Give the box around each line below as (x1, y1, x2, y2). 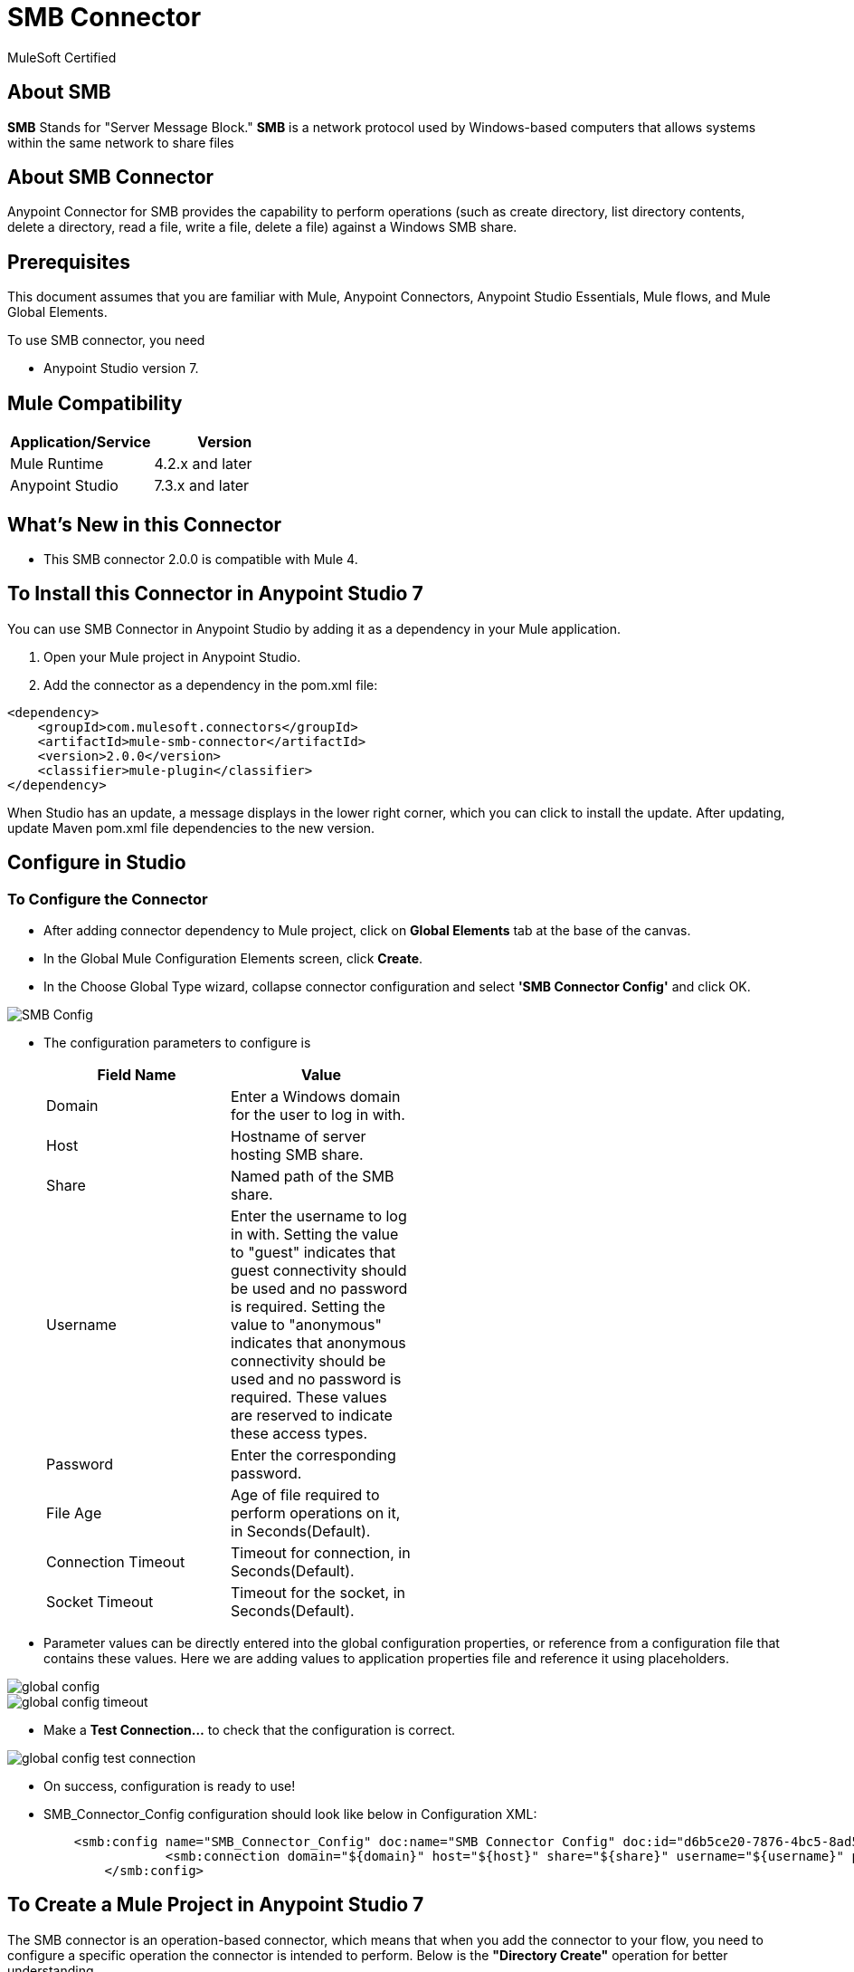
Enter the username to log (231, 1207, 407, 1226)
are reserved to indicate (231, 1406, 393, 1425)
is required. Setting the (231, 1297, 385, 1316)
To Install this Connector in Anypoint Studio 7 (7, 582, 423, 606)
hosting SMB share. (231, 1145, 364, 1164)
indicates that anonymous (231, 1334, 406, 1353)
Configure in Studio (7, 851, 186, 875)
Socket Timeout (46, 1593, 154, 1612)
